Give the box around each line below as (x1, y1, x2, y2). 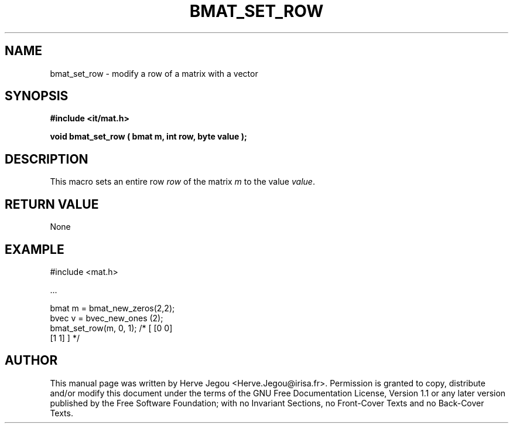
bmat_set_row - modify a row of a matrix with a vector (50, 68, 258, 79)
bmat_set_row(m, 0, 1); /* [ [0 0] (50, 322, 173, 333)
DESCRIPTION (5, 151, 88, 167)
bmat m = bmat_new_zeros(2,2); (50, 303, 175, 313)
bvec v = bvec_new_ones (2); (50, 312, 163, 323)
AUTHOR (5, 353, 58, 368)
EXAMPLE (5, 242, 64, 257)
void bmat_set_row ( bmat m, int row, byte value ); (50, 131, 247, 142)
